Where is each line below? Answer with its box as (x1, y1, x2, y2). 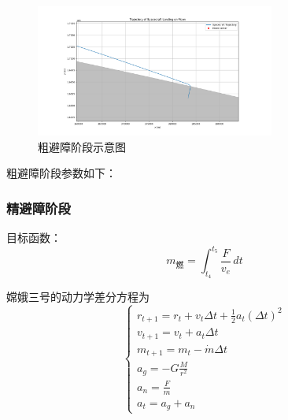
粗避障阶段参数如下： (6, 165, 116, 181)
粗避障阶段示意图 (38, 138, 126, 154)
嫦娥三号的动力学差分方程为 (6, 288, 150, 305)
